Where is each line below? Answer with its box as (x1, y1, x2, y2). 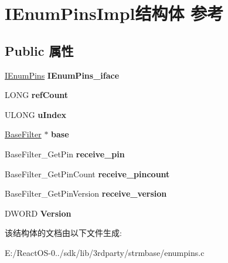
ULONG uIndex (5, 108, 67, 120)
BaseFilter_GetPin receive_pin (5, 147, 125, 160)
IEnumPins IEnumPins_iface (5, 69, 120, 81)
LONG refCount (5, 89, 69, 101)
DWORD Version (5, 207, 72, 219)
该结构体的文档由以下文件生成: (5, 227, 122, 239)
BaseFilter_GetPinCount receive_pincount (5, 167, 170, 180)
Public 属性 (5, 41, 74, 59)
